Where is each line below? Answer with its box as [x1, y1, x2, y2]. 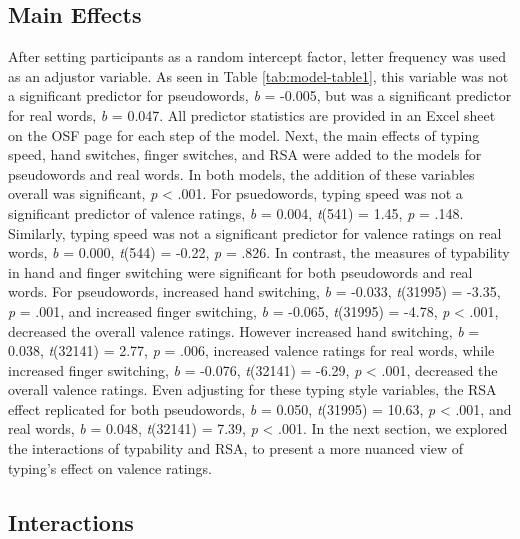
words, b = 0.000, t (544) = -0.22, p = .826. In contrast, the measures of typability [8, 242, 510, 263]
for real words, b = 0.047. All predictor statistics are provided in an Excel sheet [8, 104, 496, 125]
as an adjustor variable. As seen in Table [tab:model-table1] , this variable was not [8, 65, 509, 86]
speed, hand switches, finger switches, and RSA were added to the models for [8, 144, 482, 165]
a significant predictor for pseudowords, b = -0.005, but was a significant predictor [8, 85, 512, 106]
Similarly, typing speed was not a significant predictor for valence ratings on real [8, 222, 502, 243]
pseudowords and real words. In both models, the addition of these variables [8, 163, 475, 184]
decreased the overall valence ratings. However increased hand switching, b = [8, 320, 480, 341]
